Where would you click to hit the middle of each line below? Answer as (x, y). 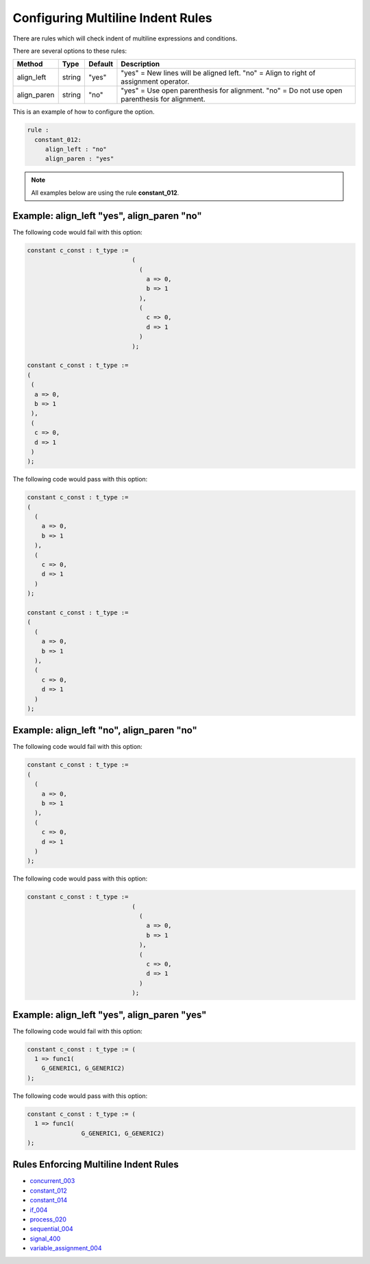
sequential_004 (51, 1229)
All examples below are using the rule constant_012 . (105, 193)
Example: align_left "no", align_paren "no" (105, 730)
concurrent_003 (52, 1181)
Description (140, 64)
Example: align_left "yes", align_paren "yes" (110, 1015)
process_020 (48, 1219)
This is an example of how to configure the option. (84, 112)
